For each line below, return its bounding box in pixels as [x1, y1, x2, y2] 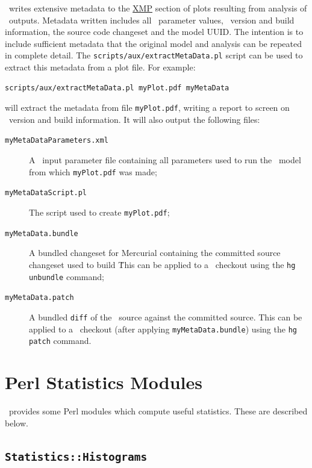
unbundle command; [29, 270, 104, 282]
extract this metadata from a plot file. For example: [5, 61, 196, 73]
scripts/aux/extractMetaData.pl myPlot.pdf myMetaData [5, 83, 229, 92]
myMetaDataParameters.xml [5, 136, 108, 145]
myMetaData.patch [5, 293, 74, 302]
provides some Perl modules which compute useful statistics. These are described [8, 405, 308, 417]
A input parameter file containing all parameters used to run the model [29, 154, 301, 166]
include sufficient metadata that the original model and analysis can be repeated [5, 37, 302, 49]
